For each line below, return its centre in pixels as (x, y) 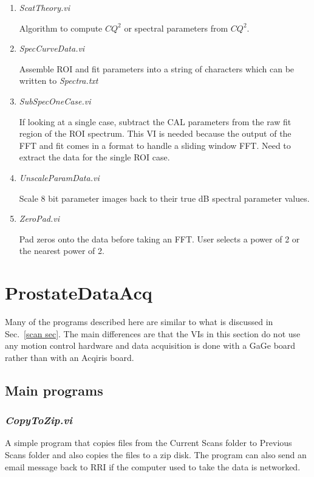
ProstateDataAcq (79, 293)
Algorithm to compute (61, 28)
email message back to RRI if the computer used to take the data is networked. (153, 466)
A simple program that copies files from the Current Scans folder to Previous (148, 443)
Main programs (54, 390)
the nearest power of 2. (62, 251)
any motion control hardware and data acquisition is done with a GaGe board (150, 345)
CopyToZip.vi (39, 420)
